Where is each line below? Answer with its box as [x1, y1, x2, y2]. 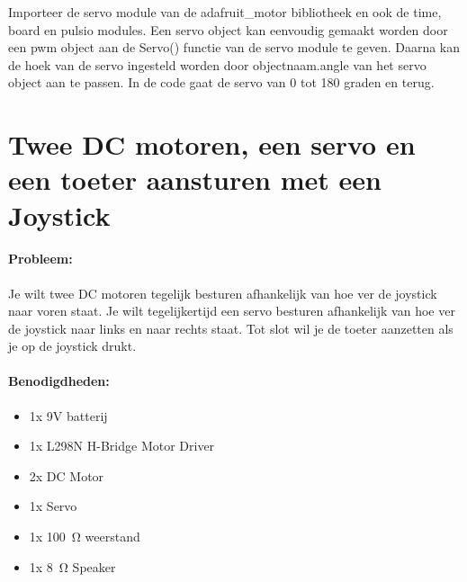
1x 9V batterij [29, 406, 108, 425]
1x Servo [29, 497, 77, 515]
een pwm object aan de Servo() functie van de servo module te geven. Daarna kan [8, 38, 461, 57]
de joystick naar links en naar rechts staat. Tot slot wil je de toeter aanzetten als [8, 318, 454, 337]
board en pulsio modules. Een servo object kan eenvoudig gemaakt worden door [8, 20, 448, 39]
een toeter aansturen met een [8, 161, 382, 198]
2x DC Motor [29, 466, 104, 485]
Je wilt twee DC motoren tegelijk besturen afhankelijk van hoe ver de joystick [8, 283, 437, 302]
